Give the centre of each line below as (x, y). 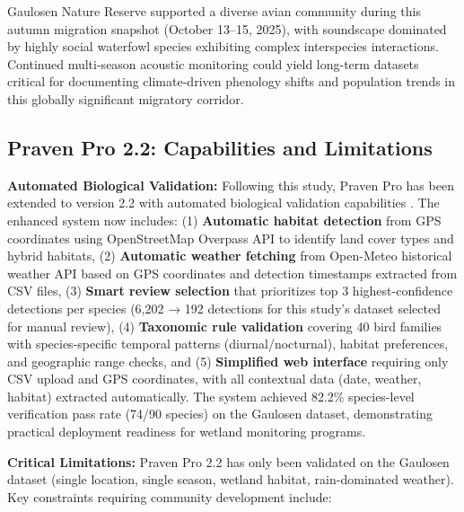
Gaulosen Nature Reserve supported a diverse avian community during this (214, 11)
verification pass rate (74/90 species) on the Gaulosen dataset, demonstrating (220, 414)
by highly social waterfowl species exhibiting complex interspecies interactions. (223, 46)
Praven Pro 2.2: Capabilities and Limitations (220, 147)
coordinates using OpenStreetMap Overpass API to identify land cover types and (231, 238)
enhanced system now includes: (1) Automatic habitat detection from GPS (224, 220)
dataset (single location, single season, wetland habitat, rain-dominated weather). (231, 479)
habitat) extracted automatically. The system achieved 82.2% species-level (211, 396)
